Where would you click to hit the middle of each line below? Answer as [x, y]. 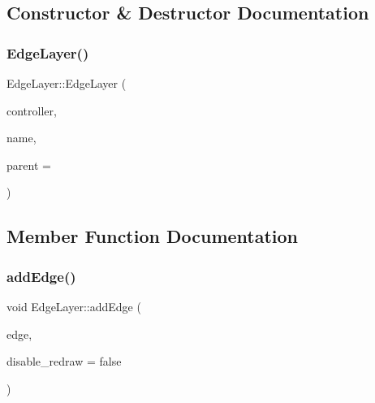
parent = [29, 165]
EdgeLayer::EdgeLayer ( [67, 83]
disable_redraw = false [64, 361]
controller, [32, 110]
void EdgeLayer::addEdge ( [74, 306]
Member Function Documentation [153, 236]
